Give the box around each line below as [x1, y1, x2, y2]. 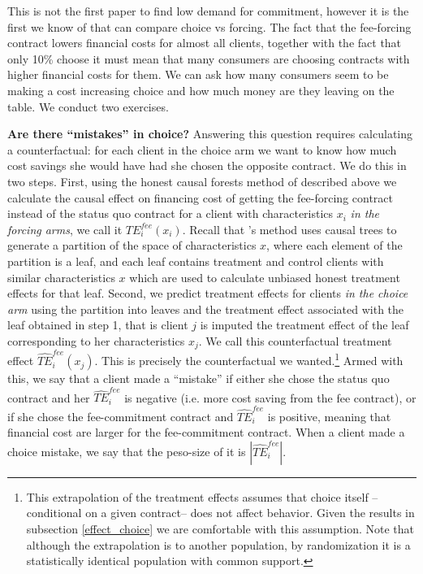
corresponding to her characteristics [7, 332, 185, 349]
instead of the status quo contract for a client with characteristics [7, 205, 334, 222]
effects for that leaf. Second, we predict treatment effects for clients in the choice [7, 285, 408, 302]
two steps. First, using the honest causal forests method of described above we [7, 172, 397, 189]
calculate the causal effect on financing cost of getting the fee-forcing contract [7, 189, 394, 206]
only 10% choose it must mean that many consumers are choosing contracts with [7, 50, 410, 67]
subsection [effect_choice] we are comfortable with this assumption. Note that [26, 520, 415, 537]
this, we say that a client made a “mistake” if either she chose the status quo [7, 370, 390, 387]
